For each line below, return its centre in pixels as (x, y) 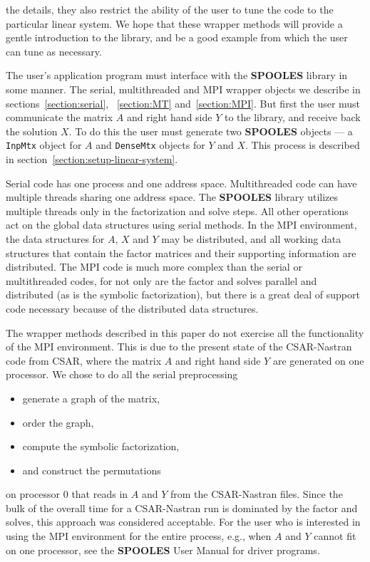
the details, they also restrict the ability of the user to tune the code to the (170, 9)
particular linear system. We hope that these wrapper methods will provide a (174, 23)
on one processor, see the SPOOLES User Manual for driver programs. (163, 550)
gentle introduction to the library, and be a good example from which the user (177, 37)
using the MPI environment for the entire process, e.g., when (139, 536)
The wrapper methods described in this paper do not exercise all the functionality (185, 332)
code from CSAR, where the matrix (84, 360)
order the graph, (58, 422)
